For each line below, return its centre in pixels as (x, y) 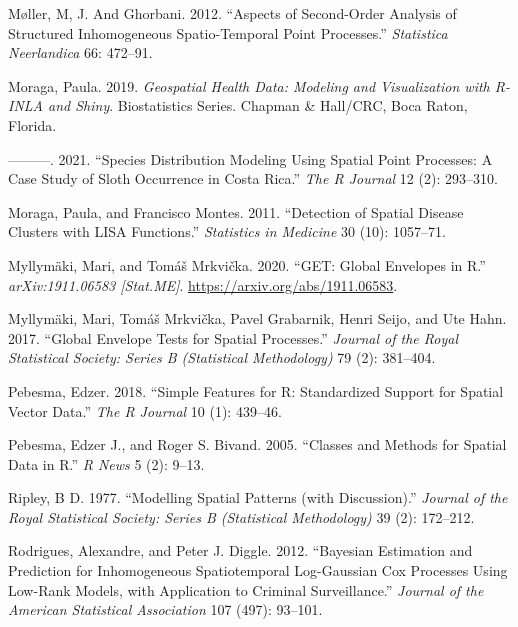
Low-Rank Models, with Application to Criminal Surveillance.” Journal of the (246, 589)
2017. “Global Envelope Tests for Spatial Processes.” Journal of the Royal (233, 337)
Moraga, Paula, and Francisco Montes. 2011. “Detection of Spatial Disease (236, 211)
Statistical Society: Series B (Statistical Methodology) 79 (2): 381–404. (222, 357)
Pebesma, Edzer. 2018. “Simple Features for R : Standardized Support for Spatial (256, 390)
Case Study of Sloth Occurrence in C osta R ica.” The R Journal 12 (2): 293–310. (253, 178)
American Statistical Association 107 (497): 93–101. (165, 609)
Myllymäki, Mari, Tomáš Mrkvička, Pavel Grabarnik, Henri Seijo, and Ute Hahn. (257, 318)
